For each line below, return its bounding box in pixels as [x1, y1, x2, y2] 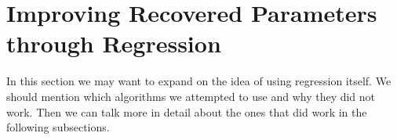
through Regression [6, 27, 221, 59]
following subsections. [6, 119, 110, 135]
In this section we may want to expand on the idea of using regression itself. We [6, 73, 392, 89]
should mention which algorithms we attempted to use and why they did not [6, 88, 376, 104]
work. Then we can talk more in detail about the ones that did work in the [6, 103, 367, 120]
